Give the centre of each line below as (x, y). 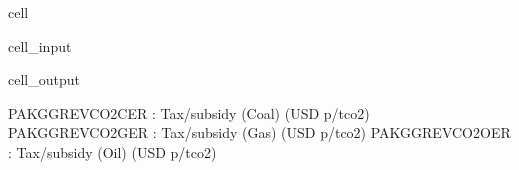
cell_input (40, 45)
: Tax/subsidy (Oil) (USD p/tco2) (112, 151)
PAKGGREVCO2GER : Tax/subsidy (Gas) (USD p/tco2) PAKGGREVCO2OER (259, 132)
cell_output (44, 79)
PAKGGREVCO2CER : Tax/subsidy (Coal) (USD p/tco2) (189, 112)
